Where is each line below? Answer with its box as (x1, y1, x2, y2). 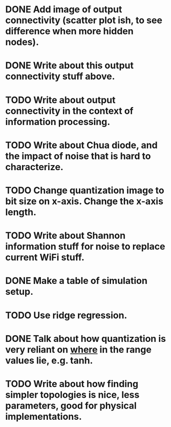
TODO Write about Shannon (5, 230, 126, 241)
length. (5, 206, 37, 218)
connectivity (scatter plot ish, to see (5, 14, 163, 26)
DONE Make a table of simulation (5, 275, 147, 287)
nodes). (5, 36, 39, 48)
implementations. (5, 411, 82, 422)
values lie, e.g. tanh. (5, 355, 93, 366)
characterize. (5, 161, 64, 173)
